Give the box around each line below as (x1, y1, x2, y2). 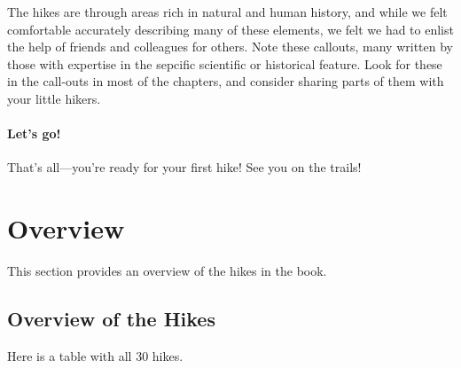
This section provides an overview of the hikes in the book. (7, 262, 327, 280)
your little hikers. (7, 89, 101, 107)
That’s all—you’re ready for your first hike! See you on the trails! (7, 158, 362, 176)
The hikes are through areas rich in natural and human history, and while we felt (7, 3, 448, 20)
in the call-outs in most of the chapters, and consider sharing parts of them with (7, 72, 444, 90)
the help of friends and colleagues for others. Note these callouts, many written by (7, 37, 453, 56)
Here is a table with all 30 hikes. (7, 346, 184, 364)
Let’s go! (7, 124, 61, 143)
